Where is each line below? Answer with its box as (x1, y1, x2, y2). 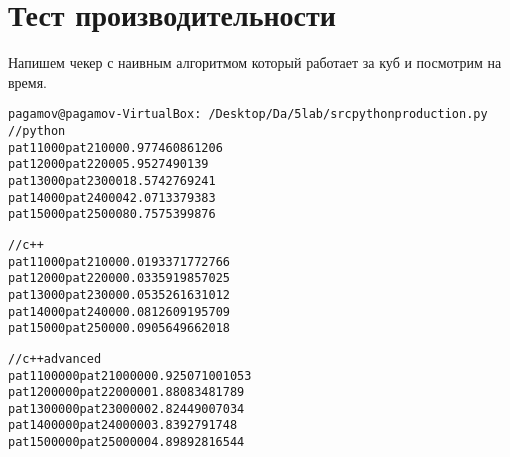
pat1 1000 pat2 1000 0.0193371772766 (8, 254, 230, 269)
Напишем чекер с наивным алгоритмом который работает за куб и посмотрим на (8, 52, 502, 73)
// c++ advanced (8, 351, 102, 366)
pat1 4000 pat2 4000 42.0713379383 (8, 190, 216, 205)
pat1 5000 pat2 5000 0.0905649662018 (8, 321, 230, 336)
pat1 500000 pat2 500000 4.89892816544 (8, 435, 245, 450)
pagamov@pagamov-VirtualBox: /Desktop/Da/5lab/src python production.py (8, 107, 488, 122)
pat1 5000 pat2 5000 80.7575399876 (8, 207, 216, 222)
